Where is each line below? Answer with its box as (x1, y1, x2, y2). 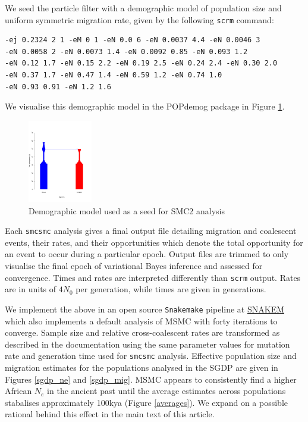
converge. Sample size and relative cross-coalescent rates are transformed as (5, 326, 280, 339)
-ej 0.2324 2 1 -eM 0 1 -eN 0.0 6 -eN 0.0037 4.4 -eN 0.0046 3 (5, 36, 260, 45)
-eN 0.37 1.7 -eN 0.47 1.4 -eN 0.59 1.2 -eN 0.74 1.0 (5, 71, 222, 80)
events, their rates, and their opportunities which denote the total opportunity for (5, 236, 303, 248)
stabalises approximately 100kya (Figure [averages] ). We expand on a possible (5, 396, 288, 408)
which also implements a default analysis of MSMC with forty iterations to (5, 314, 278, 327)
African (5, 385, 32, 397)
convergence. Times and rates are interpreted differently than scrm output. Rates (5, 271, 301, 283)
